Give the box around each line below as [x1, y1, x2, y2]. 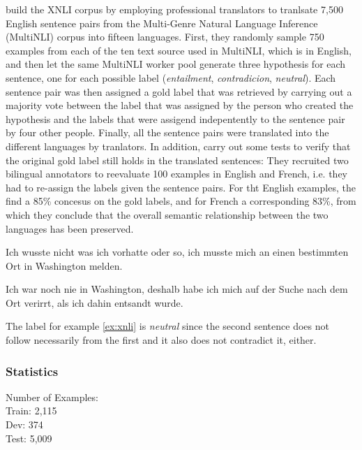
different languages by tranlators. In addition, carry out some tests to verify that [6, 138, 351, 153]
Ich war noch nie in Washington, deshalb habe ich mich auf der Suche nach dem [6, 282, 348, 296]
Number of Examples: [6, 389, 98, 404]
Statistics [6, 362, 59, 379]
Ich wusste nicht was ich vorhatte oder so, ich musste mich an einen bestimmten [6, 245, 349, 259]
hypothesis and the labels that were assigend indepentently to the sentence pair [6, 111, 345, 126]
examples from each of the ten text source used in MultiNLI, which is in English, [6, 43, 352, 57]
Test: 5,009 [6, 430, 52, 445]
